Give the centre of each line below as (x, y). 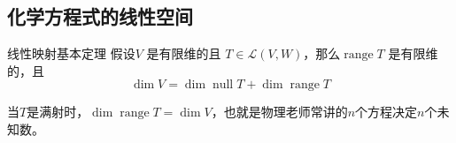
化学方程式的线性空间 (100, 16)
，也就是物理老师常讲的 (279, 112)
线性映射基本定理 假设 (71, 53)
